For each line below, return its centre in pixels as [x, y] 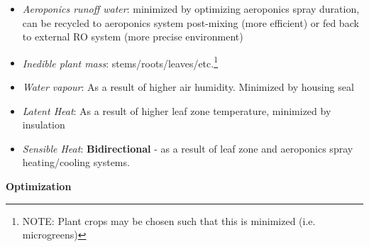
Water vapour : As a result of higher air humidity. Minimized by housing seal [188, 87]
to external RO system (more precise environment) [133, 37]
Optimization [39, 186]
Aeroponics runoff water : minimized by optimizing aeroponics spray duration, [191, 9]
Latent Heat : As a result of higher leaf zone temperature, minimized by [177, 110]
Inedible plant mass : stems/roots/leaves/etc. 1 [120, 62]
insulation [44, 125]
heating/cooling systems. [76, 162]
